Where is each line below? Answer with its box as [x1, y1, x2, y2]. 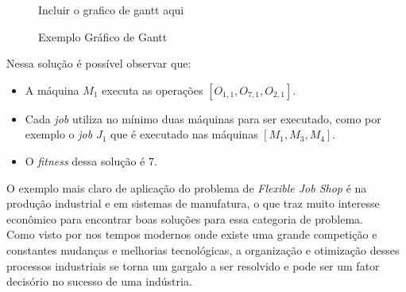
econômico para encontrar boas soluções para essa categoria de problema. [6, 210, 363, 227]
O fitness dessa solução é [25, 152, 145, 169]
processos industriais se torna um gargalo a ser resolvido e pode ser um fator [6, 257, 380, 274]
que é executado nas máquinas [110, 126, 258, 142]
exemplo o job [25, 126, 93, 142]
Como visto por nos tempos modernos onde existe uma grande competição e [6, 226, 377, 243]
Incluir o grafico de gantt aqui [38, 2, 184, 18]
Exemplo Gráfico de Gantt [38, 28, 168, 45]
